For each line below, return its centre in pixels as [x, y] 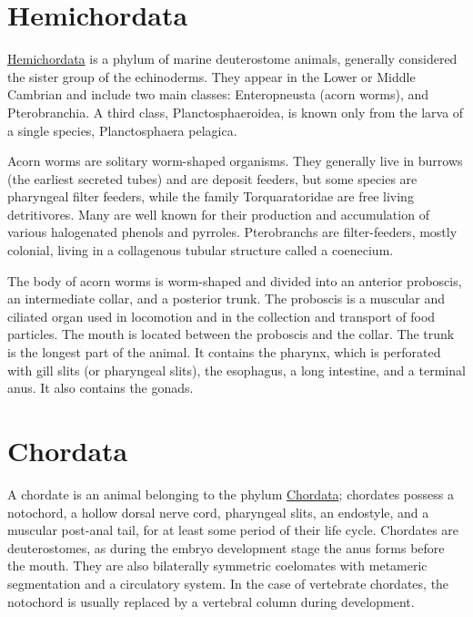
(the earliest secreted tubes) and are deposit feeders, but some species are [212, 178]
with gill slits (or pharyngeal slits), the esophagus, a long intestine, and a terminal [236, 370]
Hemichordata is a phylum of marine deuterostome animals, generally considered [232, 59]
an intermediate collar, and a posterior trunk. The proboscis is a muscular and [226, 298]
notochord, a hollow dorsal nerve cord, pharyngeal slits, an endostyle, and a [218, 512]
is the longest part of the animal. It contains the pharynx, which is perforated [224, 352]
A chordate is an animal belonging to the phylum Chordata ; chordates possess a [231, 494]
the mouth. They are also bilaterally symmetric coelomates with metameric [217, 566]
